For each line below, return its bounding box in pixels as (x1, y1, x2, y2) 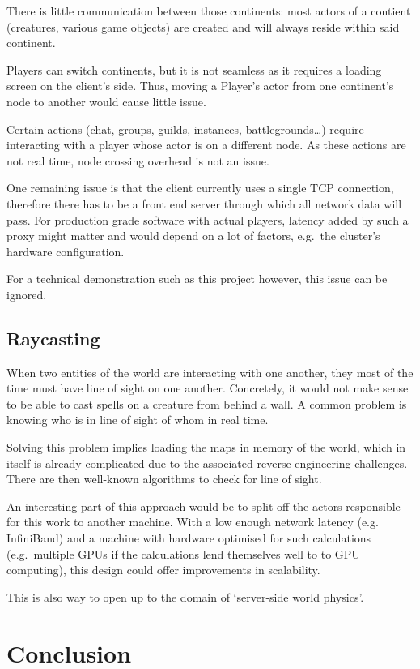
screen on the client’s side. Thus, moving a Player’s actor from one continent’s (6, 77, 394, 94)
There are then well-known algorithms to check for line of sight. (6, 470, 322, 487)
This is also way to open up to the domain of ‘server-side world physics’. (6, 588, 364, 605)
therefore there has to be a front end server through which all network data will (6, 195, 402, 212)
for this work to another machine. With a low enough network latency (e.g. (6, 513, 379, 530)
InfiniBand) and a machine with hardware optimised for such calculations (6, 530, 371, 547)
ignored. (6, 285, 47, 302)
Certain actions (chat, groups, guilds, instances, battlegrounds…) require (6, 120, 364, 137)
